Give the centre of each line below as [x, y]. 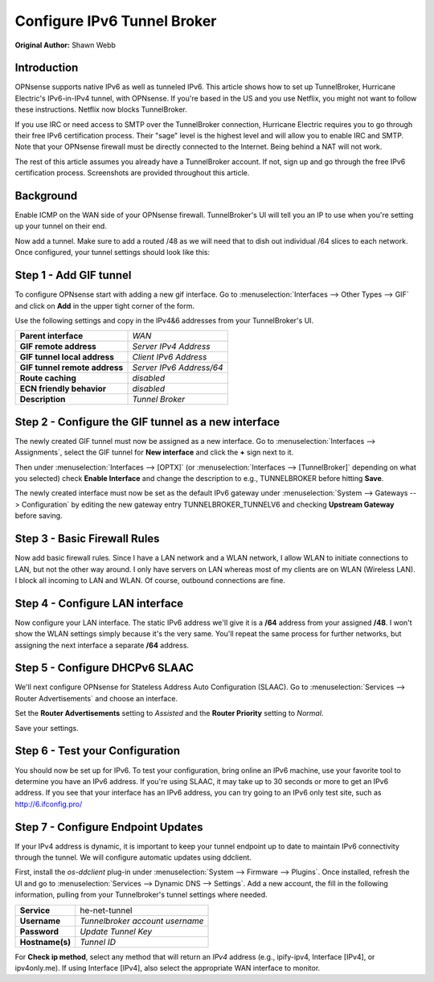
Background [46, 196]
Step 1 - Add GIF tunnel [73, 275]
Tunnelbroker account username [142, 921]
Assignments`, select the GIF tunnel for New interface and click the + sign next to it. [154, 452]
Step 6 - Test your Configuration [98, 751]
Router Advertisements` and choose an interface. [96, 698]
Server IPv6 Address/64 [178, 368]
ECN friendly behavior [63, 388]
